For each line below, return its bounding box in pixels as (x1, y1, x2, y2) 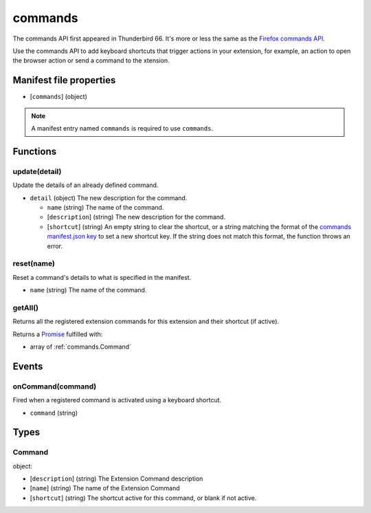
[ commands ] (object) (30, 93, 87, 101)
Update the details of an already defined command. (12, 181, 159, 189)
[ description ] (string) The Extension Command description (30, 474, 203, 483)
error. (47, 241, 63, 250)
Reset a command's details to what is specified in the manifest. (12, 273, 192, 281)
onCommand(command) (12, 382, 97, 391)
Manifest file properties (12, 74, 116, 86)
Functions (12, 145, 57, 157)
